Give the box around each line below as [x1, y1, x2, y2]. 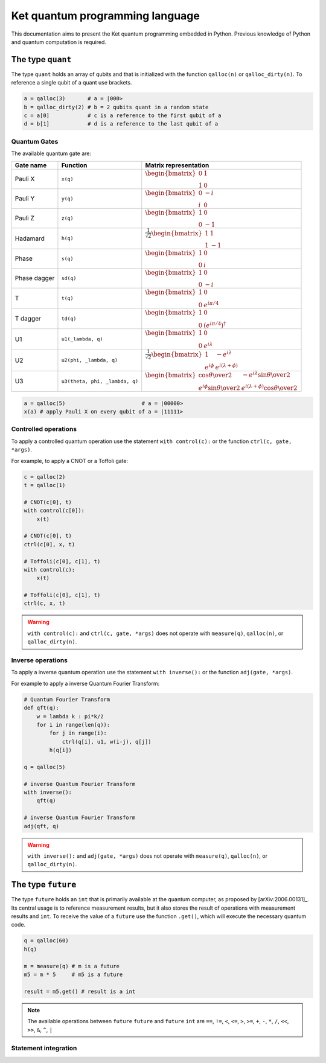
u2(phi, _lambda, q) [61, 357, 118, 363]
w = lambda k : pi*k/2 [36, 713, 104, 720]
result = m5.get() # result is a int [24, 988, 136, 995]
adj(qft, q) [24, 823, 60, 829]
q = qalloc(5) [24, 764, 66, 770]
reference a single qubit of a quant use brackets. [11, 79, 132, 86]
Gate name [14, 161, 47, 169]
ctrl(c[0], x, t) [24, 541, 75, 547]
